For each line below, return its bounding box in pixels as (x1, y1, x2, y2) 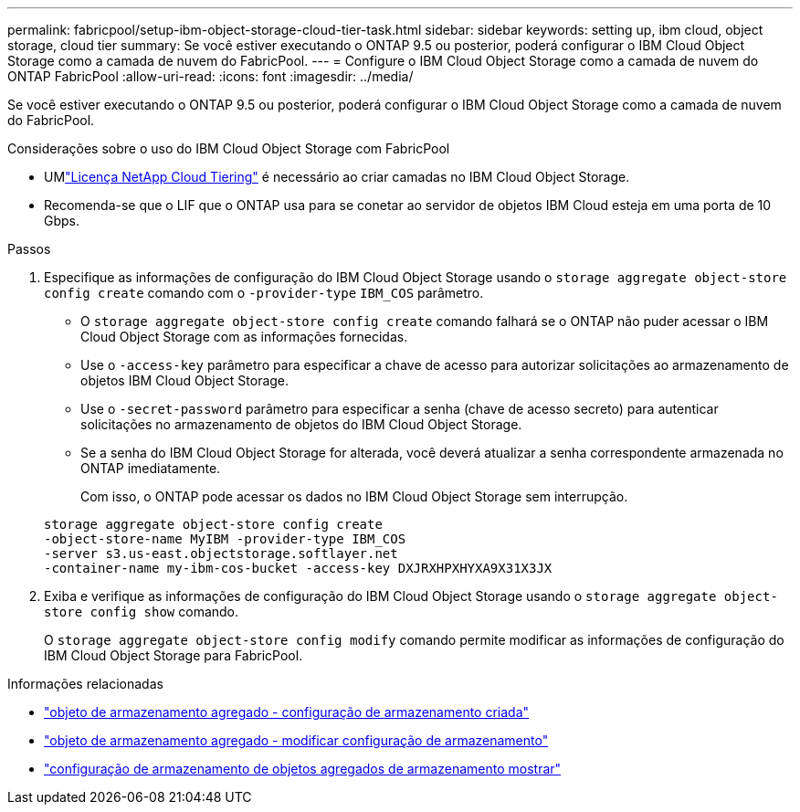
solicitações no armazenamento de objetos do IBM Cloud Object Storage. (80, 417, 522, 432)
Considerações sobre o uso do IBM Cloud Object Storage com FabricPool (7, 141, 450, 156)
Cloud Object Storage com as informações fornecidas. (80, 329, 408, 344)
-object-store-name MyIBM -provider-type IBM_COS (44, 532, 406, 546)
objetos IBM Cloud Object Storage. (80, 373, 289, 388)
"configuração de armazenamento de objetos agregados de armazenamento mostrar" (44, 761, 562, 776)
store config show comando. (44, 604, 239, 619)
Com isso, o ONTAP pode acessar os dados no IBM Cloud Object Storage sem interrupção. (80, 489, 628, 504)
